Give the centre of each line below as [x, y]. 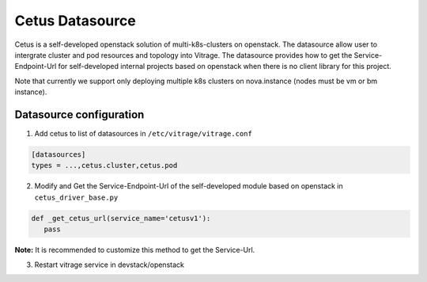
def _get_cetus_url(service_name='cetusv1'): [121, 218]
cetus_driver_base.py [76, 197]
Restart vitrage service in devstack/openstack [110, 265]
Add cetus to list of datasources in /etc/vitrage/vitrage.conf [143, 134]
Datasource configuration [79, 114]
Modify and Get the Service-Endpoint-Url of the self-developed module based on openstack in [189, 186]
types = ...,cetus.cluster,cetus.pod [104, 166]
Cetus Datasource [75, 21]
